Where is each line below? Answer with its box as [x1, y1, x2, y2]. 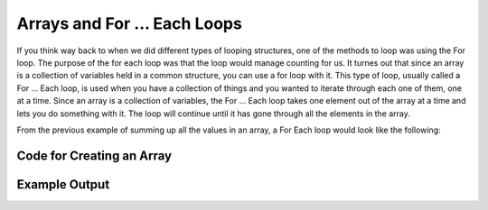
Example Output [16, 177, 110, 192]
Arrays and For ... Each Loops [16, 14, 243, 33]
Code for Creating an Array [16, 148, 172, 163]
